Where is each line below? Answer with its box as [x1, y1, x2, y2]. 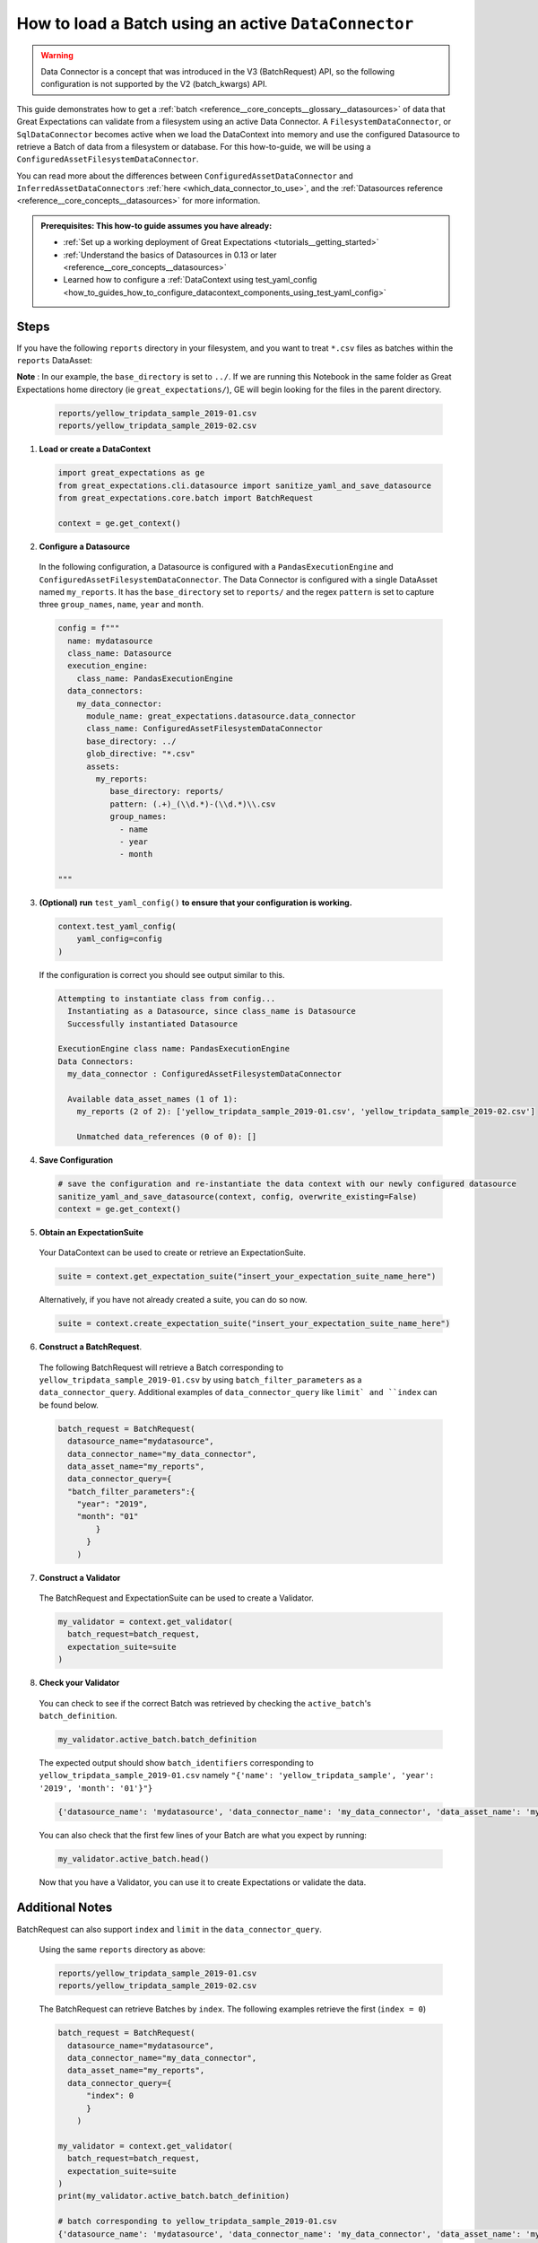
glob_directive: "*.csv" [86, 749, 196, 759]
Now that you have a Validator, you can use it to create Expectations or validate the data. [39, 1876, 367, 1888]
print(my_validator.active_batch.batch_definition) [57, 2191, 291, 2202]
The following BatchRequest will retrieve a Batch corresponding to [39, 1362, 284, 1373]
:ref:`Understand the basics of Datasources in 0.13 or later [63, 249, 277, 260]
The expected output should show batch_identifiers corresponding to [39, 1757, 314, 1767]
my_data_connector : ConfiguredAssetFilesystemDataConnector [67, 1069, 343, 1079]
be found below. [39, 1400, 99, 1410]
